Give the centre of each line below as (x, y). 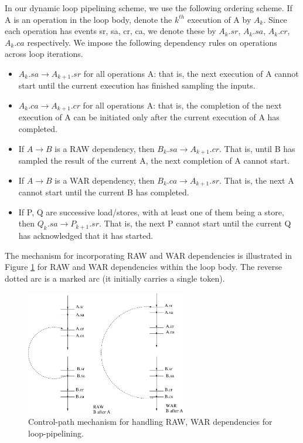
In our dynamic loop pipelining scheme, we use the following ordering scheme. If (149, 8)
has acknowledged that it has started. (86, 236)
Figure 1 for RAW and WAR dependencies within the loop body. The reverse (144, 267)
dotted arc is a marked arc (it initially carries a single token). (115, 278)
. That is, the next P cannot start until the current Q (195, 223)
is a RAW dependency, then (105, 148)
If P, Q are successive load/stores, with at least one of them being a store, (151, 212)
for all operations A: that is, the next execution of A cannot (191, 73)
